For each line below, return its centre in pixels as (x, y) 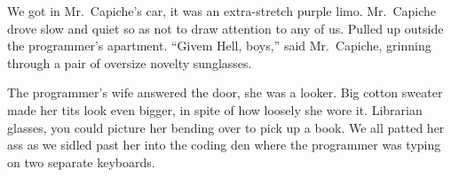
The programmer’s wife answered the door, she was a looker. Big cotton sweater (225, 92)
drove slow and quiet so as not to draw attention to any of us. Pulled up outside (225, 28)
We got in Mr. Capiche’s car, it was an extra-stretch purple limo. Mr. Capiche (222, 11)
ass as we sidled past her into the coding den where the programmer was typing (224, 145)
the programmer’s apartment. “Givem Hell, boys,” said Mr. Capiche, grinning (219, 46)
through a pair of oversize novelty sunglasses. (130, 62)
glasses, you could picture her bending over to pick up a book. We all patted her (226, 127)
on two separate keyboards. (81, 162)
